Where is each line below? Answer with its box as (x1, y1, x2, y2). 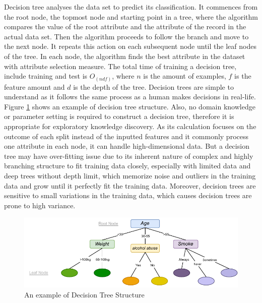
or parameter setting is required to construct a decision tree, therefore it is (4, 111, 234, 122)
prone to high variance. (4, 200, 76, 210)
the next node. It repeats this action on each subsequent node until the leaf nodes (4, 41, 256, 51)
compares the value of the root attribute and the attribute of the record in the (4, 21, 246, 32)
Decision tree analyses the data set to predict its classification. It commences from (4, 2, 258, 12)
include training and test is (4, 71, 88, 81)
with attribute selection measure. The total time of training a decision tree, (4, 60, 237, 71)
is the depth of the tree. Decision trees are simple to (73, 81, 234, 92)
